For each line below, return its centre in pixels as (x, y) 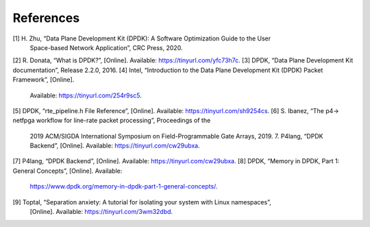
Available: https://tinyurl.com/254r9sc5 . (86, 95)
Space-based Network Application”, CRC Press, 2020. (106, 47)
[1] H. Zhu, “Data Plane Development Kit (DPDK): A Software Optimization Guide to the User (142, 38)
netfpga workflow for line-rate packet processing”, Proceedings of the (112, 121)
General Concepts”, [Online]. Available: (67, 171)
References (46, 18)
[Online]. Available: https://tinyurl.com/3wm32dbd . (101, 212)
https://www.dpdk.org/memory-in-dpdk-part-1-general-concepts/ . (124, 187)
